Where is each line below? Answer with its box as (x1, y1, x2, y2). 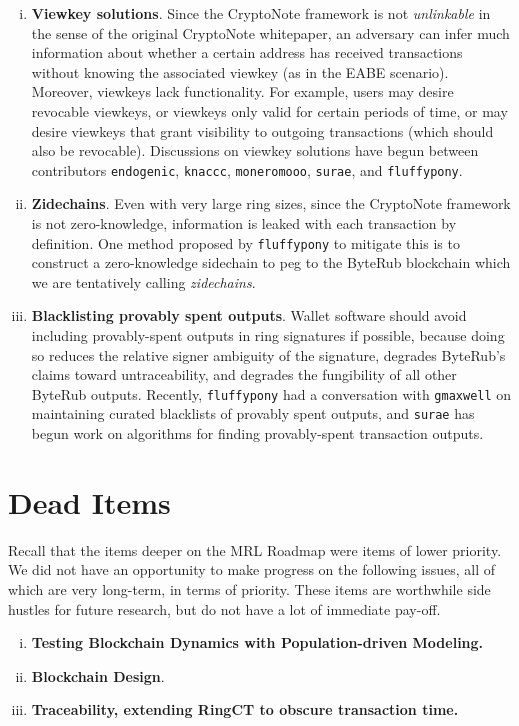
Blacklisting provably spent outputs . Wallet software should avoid (31, 305, 467, 326)
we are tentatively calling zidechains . (31, 271, 256, 292)
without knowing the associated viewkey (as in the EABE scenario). (31, 61, 449, 82)
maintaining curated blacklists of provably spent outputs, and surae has (31, 403, 475, 424)
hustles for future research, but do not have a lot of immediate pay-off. (8, 598, 441, 619)
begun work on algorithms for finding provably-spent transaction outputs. (31, 423, 484, 444)
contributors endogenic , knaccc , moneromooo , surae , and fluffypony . (31, 159, 463, 180)
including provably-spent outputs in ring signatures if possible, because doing (31, 325, 505, 346)
